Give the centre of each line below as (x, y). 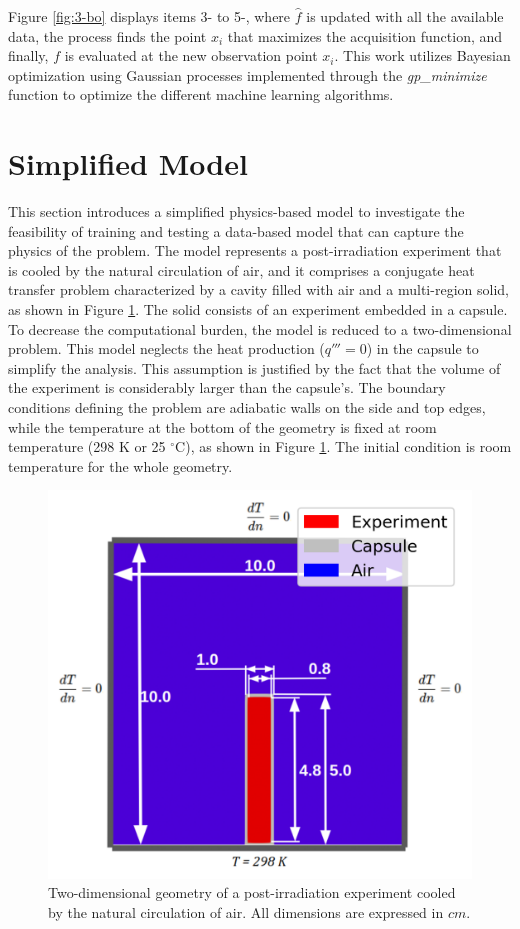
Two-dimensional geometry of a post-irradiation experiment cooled (252, 892)
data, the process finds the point (107, 35)
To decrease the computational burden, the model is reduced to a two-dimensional (260, 328)
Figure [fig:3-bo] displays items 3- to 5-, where (149, 16)
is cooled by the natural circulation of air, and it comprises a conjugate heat (241, 269)
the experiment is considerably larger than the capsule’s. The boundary (227, 387)
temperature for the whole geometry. (120, 465)
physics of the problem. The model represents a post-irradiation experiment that (255, 250)
